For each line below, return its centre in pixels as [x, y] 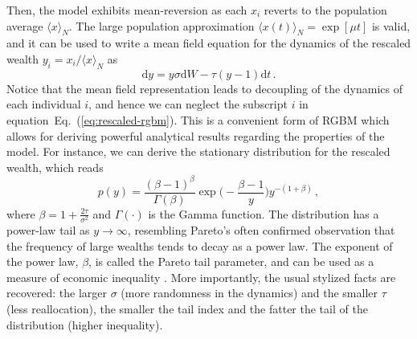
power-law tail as [48, 230]
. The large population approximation [161, 25]
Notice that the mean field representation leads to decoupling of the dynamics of [205, 88]
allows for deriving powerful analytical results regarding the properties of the [196, 135]
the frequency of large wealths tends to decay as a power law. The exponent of [200, 245]
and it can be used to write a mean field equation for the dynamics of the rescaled [209, 43]
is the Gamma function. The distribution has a [264, 213]
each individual [44, 104]
